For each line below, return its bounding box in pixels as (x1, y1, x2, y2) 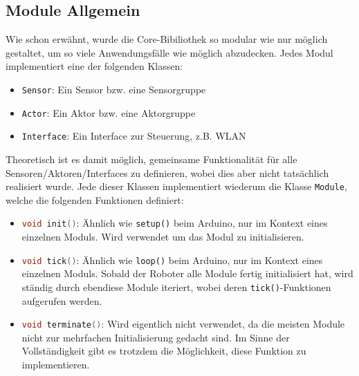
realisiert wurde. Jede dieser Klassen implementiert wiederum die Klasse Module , (6, 179, 347, 194)
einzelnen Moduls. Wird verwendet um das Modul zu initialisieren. (21, 229, 304, 244)
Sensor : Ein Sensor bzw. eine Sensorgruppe (21, 82, 206, 96)
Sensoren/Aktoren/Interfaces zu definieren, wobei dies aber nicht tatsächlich (6, 165, 329, 180)
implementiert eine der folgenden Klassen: (6, 59, 183, 73)
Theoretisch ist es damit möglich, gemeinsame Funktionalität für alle (6, 151, 297, 166)
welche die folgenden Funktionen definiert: (6, 192, 184, 207)
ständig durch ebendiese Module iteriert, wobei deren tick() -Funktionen (21, 279, 331, 294)
